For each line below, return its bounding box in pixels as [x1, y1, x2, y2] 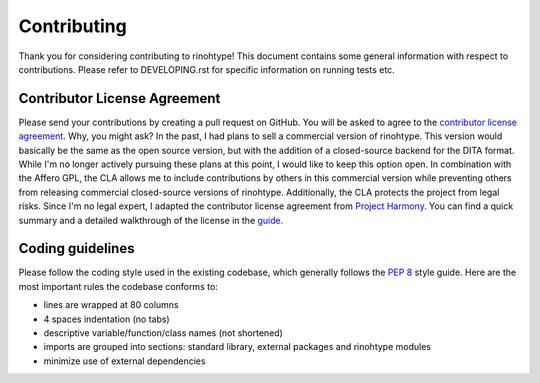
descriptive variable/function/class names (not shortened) [43, 327, 284, 339]
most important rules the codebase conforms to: [18, 280, 219, 292]
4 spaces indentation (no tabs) [43, 313, 170, 325]
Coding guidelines [18, 240, 135, 257]
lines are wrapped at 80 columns [43, 299, 179, 311]
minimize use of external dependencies [43, 355, 206, 367]
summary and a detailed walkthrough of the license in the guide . [18, 214, 284, 226]
